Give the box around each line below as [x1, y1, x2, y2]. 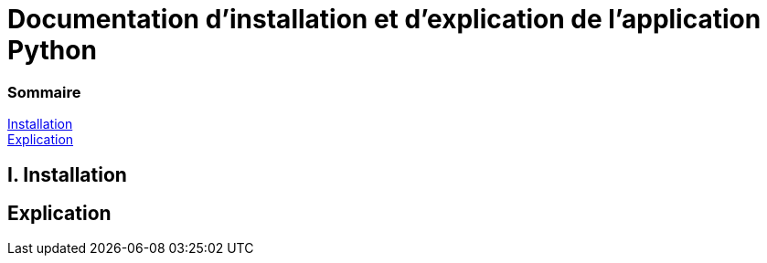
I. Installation [7, 163, 127, 186]
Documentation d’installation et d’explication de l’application [7, 4, 762, 35]
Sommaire [7, 82, 81, 101]
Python [7, 35, 97, 66]
